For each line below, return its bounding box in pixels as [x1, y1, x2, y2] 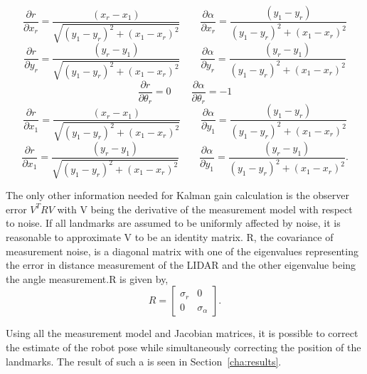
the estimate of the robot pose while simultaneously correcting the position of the [6, 339, 361, 354]
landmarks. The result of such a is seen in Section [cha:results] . [6, 353, 282, 368]
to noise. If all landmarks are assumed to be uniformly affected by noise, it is [6, 215, 341, 230]
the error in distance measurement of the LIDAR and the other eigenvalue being [6, 257, 356, 272]
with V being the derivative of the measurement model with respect [57, 201, 353, 216]
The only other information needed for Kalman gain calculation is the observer [6, 188, 349, 203]
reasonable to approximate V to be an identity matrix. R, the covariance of [6, 229, 334, 244]
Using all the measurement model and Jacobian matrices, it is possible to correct [6, 326, 358, 341]
